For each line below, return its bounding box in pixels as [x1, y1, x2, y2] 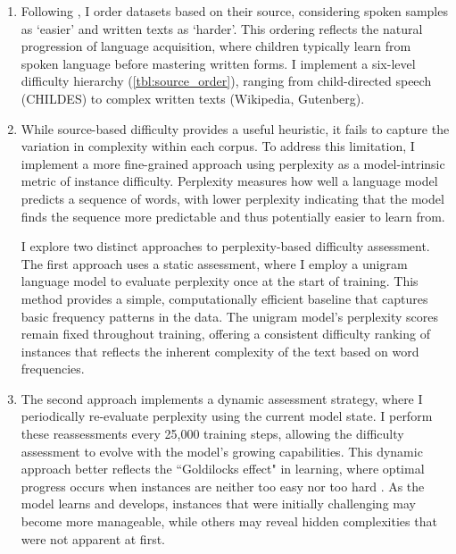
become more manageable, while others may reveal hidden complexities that [21, 512, 437, 531]
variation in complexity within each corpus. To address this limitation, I [21, 137, 415, 155]
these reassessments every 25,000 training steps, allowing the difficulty [21, 424, 404, 443]
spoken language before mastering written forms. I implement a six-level [21, 54, 416, 72]
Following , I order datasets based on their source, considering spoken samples [21, 2, 448, 20]
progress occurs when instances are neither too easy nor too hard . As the [21, 476, 425, 495]
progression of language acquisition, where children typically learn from [21, 37, 411, 55]
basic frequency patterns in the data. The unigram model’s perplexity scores [21, 306, 439, 325]
